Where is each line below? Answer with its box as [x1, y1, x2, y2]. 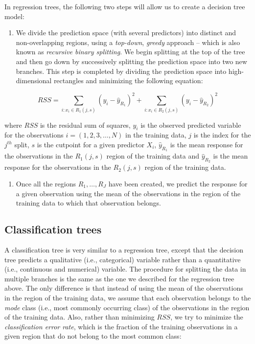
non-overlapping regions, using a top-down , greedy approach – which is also [16, 37, 240, 47]
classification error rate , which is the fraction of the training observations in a [4, 321, 238, 331]
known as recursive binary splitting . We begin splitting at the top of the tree [16, 46, 245, 57]
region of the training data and [106, 151, 200, 161]
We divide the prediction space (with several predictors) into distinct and [16, 27, 236, 38]
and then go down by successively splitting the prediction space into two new [16, 56, 247, 66]
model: [4, 11, 24, 21]
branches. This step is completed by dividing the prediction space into [16, 66, 227, 76]
